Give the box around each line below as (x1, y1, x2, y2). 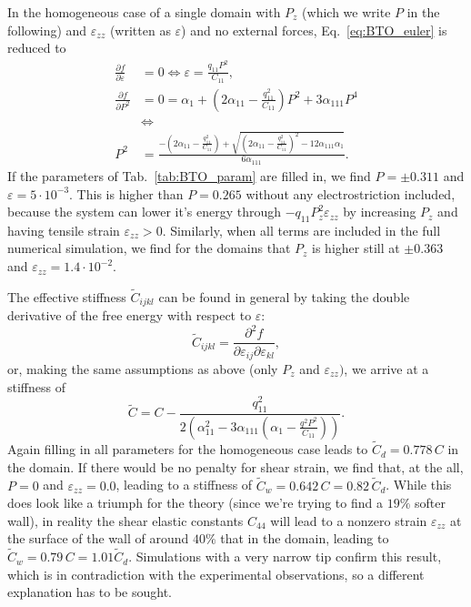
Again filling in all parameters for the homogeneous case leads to (7, 440, 368, 459)
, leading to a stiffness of (115, 475, 253, 494)
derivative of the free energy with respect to (7, 306, 252, 325)
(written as (109, 20, 171, 39)
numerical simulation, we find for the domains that (7, 238, 291, 258)
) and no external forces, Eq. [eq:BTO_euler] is (181, 20, 447, 39)
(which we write (302, 3, 391, 21)
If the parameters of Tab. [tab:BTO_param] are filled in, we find (7, 166, 371, 185)
